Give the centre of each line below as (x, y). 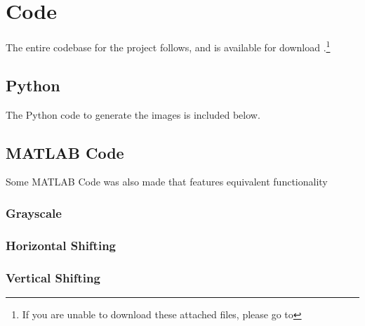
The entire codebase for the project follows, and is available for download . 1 (168, 46)
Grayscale (34, 213)
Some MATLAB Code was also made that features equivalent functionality (167, 182)
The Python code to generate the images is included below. (133, 114)
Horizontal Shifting (61, 245)
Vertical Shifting (53, 277)
